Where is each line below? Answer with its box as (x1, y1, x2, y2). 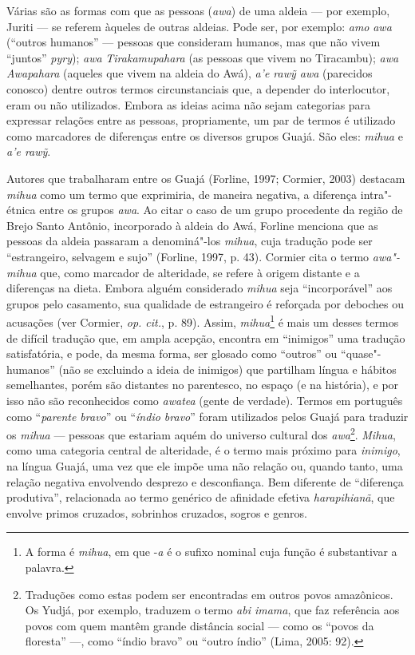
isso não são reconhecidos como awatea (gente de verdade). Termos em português (6, 391, 403, 408)
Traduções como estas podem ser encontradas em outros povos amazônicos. (25, 586, 393, 602)
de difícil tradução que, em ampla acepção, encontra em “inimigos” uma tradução (6, 329, 405, 346)
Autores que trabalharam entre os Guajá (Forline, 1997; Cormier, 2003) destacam (6, 169, 405, 186)
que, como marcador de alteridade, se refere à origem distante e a (40, 264, 360, 280)
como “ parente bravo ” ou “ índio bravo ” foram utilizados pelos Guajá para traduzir (6, 407, 409, 424)
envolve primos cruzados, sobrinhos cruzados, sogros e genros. (6, 504, 307, 521)
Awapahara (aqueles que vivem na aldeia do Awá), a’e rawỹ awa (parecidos (6, 65, 373, 81)
